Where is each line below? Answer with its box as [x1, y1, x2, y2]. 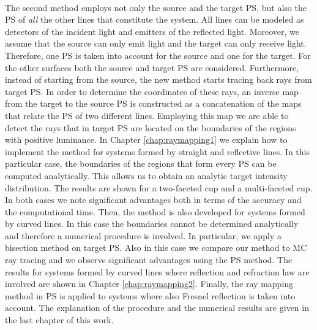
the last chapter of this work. [5, 313, 114, 326]
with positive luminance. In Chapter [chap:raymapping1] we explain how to [5, 133, 288, 146]
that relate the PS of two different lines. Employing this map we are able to [5, 109, 289, 121]
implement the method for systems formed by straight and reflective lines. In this [5, 145, 310, 158]
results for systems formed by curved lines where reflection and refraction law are [5, 265, 310, 278]
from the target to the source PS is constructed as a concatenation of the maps [5, 97, 302, 110]
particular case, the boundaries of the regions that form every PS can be [5, 157, 277, 170]
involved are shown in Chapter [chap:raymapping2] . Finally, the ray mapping [5, 277, 294, 290]
